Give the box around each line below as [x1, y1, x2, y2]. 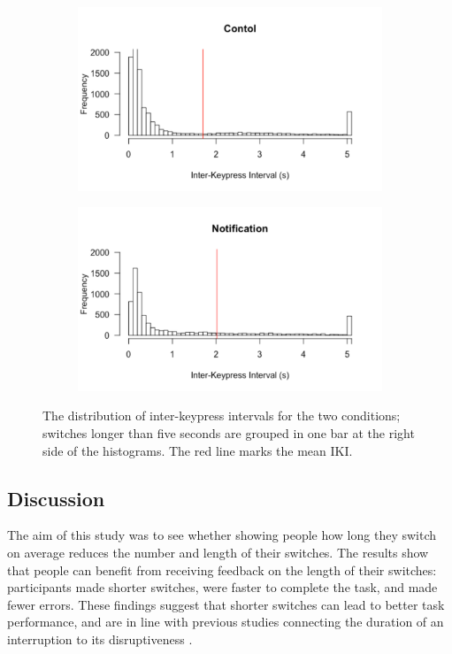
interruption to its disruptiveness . [7, 629, 193, 648]
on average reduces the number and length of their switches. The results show [7, 542, 429, 561]
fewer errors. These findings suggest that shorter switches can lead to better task [7, 595, 445, 613]
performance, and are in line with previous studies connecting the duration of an [7, 612, 444, 631]
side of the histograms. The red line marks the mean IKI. [42, 441, 353, 459]
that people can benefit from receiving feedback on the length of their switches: [7, 560, 437, 579]
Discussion [7, 484, 105, 512]
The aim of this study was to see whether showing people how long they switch [7, 526, 437, 544]
